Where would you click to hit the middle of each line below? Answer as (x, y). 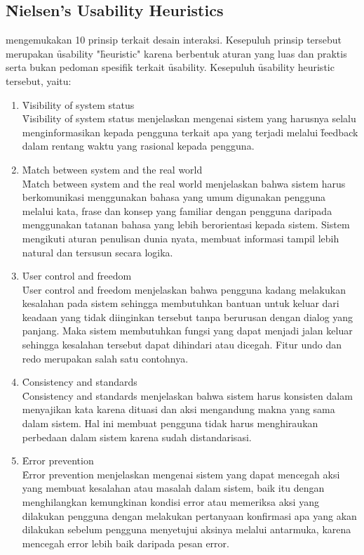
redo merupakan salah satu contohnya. (105, 358)
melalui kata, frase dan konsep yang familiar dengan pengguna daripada (177, 210)
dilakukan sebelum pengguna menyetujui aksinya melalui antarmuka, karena (187, 529)
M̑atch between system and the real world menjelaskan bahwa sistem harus (184, 183)
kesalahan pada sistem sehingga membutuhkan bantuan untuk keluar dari (181, 303)
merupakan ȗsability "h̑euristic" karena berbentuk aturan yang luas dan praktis (176, 53)
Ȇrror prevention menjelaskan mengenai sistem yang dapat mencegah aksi (181, 474)
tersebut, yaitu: (39, 80)
